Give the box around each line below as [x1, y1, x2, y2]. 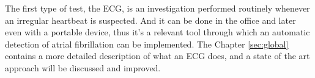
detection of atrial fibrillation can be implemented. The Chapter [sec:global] [5, 37, 289, 50]
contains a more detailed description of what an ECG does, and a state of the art [5, 49, 310, 62]
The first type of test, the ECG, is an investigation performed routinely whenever [5, 2, 310, 14]
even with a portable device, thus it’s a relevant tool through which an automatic [5, 26, 310, 38]
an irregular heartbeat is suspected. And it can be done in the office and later [5, 13, 296, 26]
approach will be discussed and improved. [5, 61, 161, 74]
